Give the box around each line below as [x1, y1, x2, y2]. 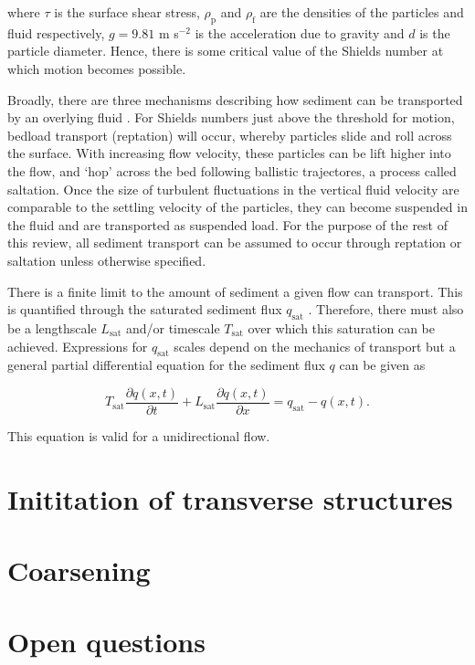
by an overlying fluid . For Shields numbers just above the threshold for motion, [7, 108, 455, 127]
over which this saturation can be [248, 318, 435, 337]
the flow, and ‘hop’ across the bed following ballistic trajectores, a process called [7, 161, 457, 180]
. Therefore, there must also [308, 300, 464, 319]
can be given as [339, 355, 426, 375]
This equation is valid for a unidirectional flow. [7, 426, 270, 445]
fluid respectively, [7, 23, 105, 42]
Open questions [7, 623, 206, 660]
